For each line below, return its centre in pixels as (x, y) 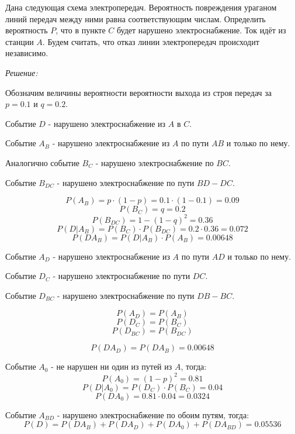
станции (20, 41)
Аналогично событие (42, 162)
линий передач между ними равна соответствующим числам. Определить (136, 18)
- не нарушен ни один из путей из (112, 366)
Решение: (22, 72)
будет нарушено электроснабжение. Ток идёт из (202, 30)
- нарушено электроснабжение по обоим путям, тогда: (153, 414)
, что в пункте (81, 30)
